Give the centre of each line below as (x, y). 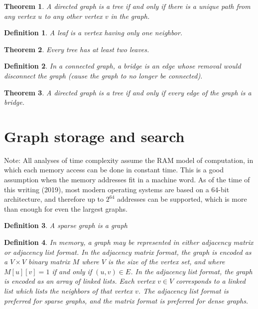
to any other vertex (73, 16)
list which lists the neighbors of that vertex (68, 291)
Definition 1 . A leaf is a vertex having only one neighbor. (93, 33)
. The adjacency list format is (183, 291)
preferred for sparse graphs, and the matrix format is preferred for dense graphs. (126, 300)
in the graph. (130, 16)
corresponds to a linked (211, 281)
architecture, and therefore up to (54, 199)
